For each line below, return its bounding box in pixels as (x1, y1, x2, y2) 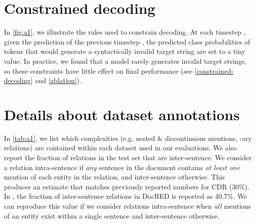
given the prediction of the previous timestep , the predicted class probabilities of (4, 36, 250, 46)
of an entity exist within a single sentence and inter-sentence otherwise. (4, 210, 219, 221)
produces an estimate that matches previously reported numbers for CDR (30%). (4, 181, 250, 191)
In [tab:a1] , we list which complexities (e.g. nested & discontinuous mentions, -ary (4, 133, 252, 143)
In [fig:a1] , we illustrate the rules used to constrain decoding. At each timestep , (4, 27, 246, 37)
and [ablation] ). (35, 75, 82, 86)
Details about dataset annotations (4, 104, 240, 124)
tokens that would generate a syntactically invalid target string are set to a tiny (4, 46, 246, 56)
